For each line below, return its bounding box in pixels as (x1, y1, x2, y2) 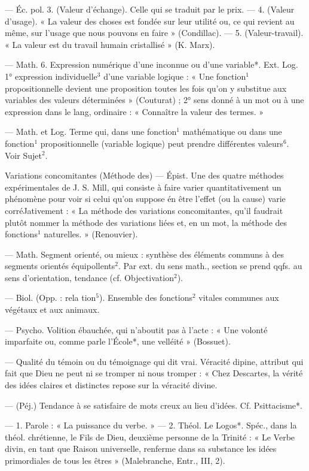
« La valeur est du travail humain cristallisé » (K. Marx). (5, 38, 215, 50)
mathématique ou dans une (182, 125, 282, 138)
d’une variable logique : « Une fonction (103, 70, 246, 82)
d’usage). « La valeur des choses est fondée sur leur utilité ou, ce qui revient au (5, 14, 295, 27)
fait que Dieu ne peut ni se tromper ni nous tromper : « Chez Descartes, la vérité (5, 367, 303, 379)
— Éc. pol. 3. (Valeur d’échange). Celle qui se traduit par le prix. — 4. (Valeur (5, 3, 295, 15)
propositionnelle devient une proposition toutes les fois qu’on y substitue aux (5, 81, 287, 94)
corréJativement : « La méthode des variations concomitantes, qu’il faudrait (5, 204, 283, 216)
